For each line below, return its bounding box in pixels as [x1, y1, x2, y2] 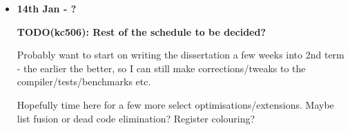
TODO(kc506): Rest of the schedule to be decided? [17, 24, 266, 39]
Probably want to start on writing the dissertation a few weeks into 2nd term [17, 47, 344, 62]
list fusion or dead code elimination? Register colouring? [17, 111, 255, 125]
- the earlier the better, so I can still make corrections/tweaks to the [17, 61, 306, 75]
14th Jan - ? [17, 1, 77, 15]
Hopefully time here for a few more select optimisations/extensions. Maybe [17, 97, 334, 111]
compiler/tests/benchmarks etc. [17, 74, 151, 89]
